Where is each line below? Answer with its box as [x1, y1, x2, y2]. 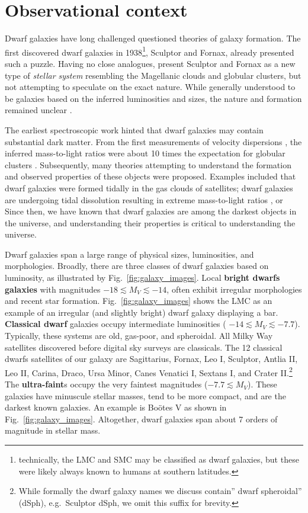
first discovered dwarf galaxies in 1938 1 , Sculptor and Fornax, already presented [5, 44, 294, 58]
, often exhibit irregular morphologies [166, 283, 302, 295]
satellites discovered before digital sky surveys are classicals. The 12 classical [5, 341, 283, 353]
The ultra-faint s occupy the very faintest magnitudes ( [5, 378, 208, 390]
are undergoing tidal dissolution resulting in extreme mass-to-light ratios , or [5, 193, 283, 206]
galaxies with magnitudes [5, 283, 101, 295]
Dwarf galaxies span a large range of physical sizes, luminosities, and [5, 248, 254, 260]
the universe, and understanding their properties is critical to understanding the [5, 216, 296, 229]
